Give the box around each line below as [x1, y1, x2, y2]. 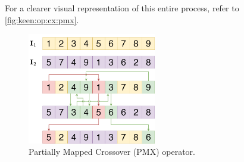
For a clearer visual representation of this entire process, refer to [5, 2, 239, 14]
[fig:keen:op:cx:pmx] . [5, 13, 79, 26]
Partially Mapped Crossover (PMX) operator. [29, 145, 195, 158]
